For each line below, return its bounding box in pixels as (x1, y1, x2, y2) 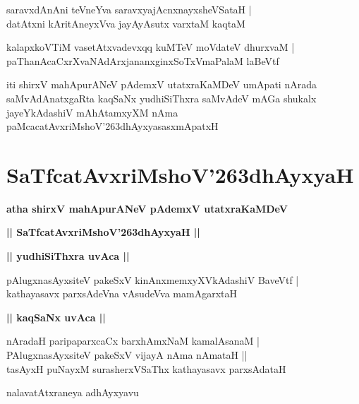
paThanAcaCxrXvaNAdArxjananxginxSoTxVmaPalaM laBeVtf (6, 53, 279, 68)
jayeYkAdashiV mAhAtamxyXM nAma (6, 105, 178, 119)
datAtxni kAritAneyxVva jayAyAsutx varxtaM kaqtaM (6, 16, 245, 30)
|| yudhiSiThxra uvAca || (6, 249, 130, 263)
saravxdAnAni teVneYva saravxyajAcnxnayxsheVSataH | (6, 2, 252, 16)
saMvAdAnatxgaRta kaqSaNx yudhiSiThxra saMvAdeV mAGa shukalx (6, 90, 317, 105)
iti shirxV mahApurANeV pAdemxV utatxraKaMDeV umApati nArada (6, 77, 317, 92)
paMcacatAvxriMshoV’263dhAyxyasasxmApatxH (6, 119, 219, 133)
